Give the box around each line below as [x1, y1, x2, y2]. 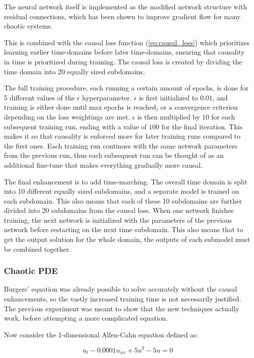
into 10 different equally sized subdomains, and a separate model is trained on [4, 186, 239, 196]
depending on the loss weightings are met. [4, 111, 130, 121]
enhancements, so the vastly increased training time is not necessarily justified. [4, 294, 241, 304]
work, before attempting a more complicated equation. [4, 313, 168, 323]
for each [211, 111, 235, 121]
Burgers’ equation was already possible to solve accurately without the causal [4, 284, 237, 294]
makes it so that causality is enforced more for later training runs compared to [4, 131, 241, 141]
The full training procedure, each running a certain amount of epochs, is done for [4, 83, 249, 93]
